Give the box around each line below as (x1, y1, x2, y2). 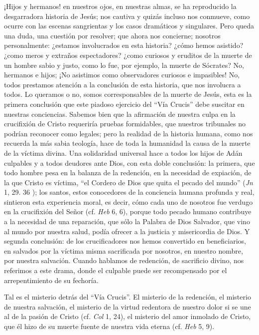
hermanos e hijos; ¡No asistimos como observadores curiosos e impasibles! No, (4, 69, 240, 80)
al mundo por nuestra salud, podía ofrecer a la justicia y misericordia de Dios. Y (4, 226, 250, 236)
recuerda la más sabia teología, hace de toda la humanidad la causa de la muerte (4, 138, 251, 148)
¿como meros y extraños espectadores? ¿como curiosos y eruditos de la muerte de (4, 49, 252, 60)
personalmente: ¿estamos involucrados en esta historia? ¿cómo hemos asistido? (4, 40, 244, 50)
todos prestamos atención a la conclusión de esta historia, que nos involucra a (4, 79, 241, 89)
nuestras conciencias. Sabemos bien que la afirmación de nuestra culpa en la (4, 108, 236, 119)
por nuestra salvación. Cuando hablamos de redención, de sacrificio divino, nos (4, 255, 244, 266)
